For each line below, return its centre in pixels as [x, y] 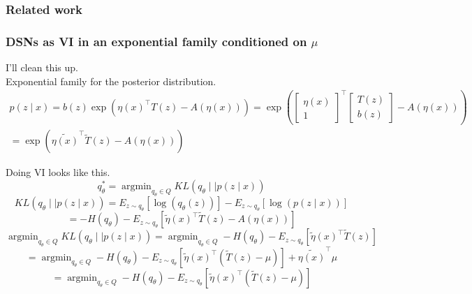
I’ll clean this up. [42, 67]
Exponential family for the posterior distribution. [111, 81]
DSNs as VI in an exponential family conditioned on [156, 41]
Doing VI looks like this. [58, 172]
